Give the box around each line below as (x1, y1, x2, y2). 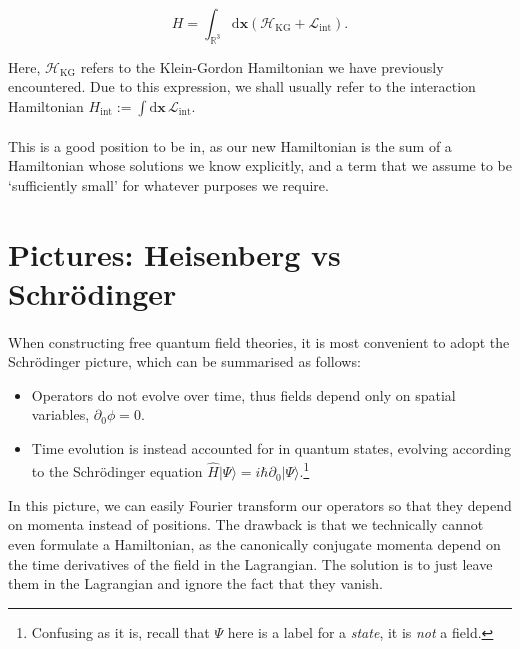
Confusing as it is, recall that (31, 621, 210, 642)
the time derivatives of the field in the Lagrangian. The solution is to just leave (8, 553, 493, 574)
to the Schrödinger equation (31, 461, 203, 482)
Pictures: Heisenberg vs (8, 233, 341, 274)
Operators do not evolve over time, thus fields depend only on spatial (31, 384, 456, 405)
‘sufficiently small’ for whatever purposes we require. (8, 174, 329, 195)
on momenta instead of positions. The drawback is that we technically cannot (8, 514, 484, 535)
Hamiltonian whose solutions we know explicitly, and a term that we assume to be (8, 155, 512, 176)
